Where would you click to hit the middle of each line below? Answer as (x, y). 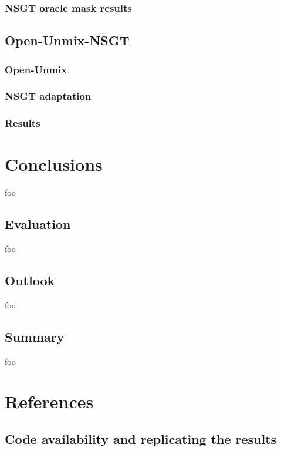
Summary (35, 336)
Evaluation (38, 224)
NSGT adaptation (48, 96)
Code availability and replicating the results (141, 439)
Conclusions (54, 164)
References (49, 401)
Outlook (30, 280)
